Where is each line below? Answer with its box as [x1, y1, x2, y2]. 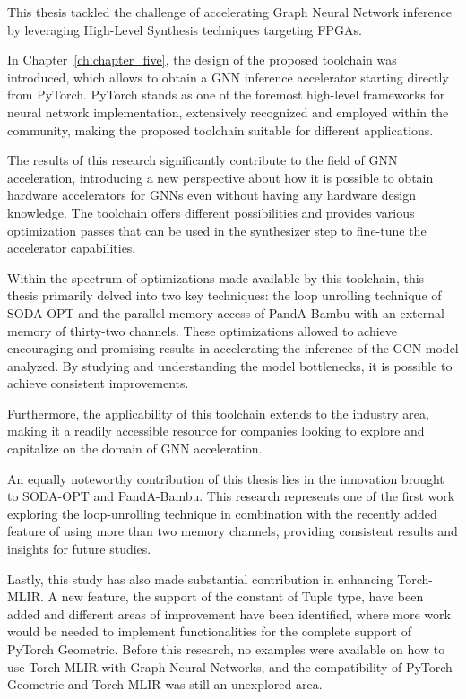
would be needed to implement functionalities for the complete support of [7, 622, 411, 641]
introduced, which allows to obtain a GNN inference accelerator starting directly [7, 67, 449, 86]
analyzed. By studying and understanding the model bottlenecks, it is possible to [7, 356, 453, 375]
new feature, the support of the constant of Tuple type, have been [61, 587, 424, 606]
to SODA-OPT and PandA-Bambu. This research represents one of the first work [7, 487, 455, 505]
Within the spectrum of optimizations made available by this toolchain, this [7, 268, 425, 287]
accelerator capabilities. [7, 238, 136, 257]
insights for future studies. [7, 539, 151, 558]
